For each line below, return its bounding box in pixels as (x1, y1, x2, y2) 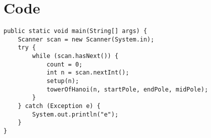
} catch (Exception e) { (18, 102, 101, 110)
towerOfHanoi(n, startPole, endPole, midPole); (46, 85, 208, 93)
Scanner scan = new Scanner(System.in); (18, 35, 154, 43)
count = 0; (46, 60, 83, 68)
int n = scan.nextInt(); (46, 69, 129, 76)
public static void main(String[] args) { (4, 27, 147, 35)
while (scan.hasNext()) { (32, 52, 119, 60)
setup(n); (46, 77, 79, 85)
